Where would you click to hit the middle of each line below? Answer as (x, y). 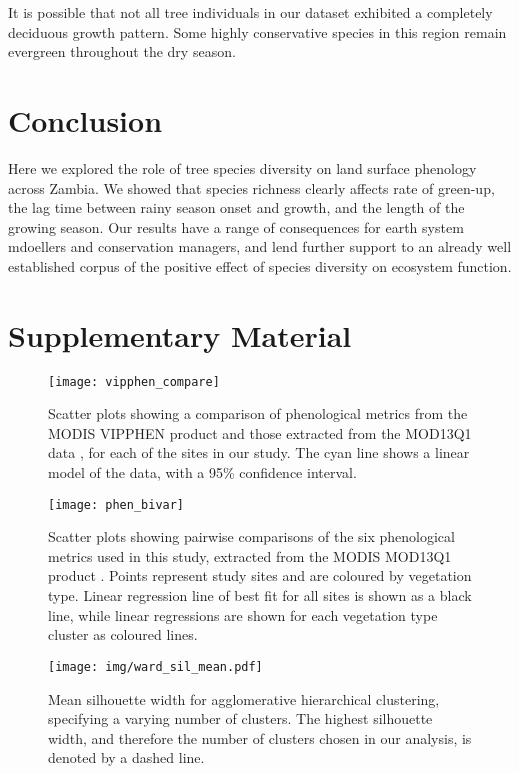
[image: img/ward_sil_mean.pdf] (155, 666)
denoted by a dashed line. (126, 757)
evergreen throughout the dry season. (122, 51)
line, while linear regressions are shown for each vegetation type (243, 614)
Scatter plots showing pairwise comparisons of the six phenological (251, 536)
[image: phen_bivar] (116, 504)
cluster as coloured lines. (123, 634)
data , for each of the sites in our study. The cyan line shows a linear (259, 452)
